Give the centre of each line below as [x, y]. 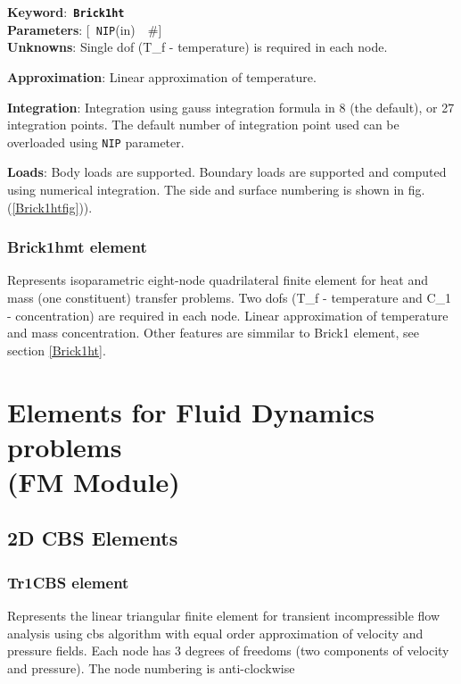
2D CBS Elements [93, 538]
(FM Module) [94, 481]
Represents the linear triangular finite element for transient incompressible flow [224, 616]
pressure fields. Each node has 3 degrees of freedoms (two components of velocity [228, 651]
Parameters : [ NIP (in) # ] [85, 29]
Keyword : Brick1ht [66, 12]
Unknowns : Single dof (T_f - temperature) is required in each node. [198, 47]
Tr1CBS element [68, 582]
